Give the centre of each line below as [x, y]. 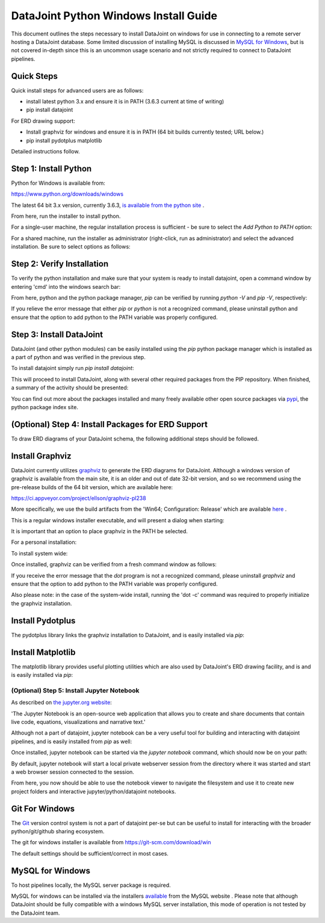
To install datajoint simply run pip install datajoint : [73, 368]
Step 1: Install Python [51, 168]
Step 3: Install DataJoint [57, 334]
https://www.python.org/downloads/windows [67, 194]
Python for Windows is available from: [58, 183]
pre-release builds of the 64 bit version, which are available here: [92, 487]
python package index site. [45, 407]
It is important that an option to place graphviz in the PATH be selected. [99, 531]
